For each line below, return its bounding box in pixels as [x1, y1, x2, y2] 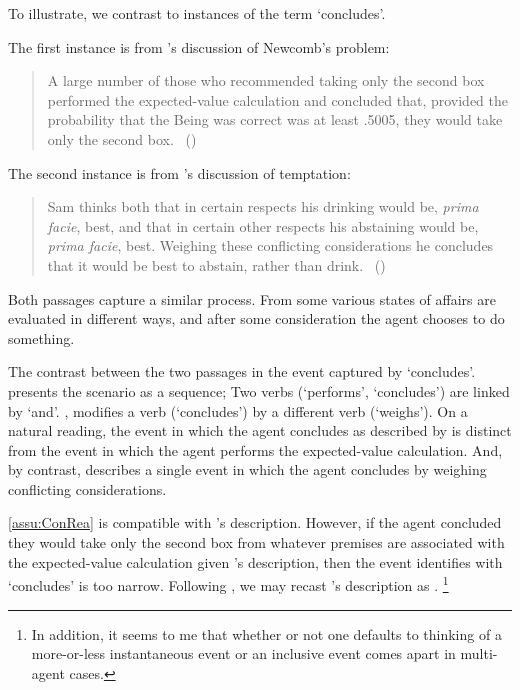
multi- [460, 643, 498, 664]
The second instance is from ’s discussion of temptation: [8, 162, 351, 183]
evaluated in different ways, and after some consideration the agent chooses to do [8, 308, 505, 329]
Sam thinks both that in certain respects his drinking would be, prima [47, 196, 479, 217]
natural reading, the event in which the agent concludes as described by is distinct [8, 420, 512, 441]
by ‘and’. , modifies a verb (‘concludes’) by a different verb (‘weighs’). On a [8, 400, 468, 421]
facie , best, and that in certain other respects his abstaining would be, [47, 215, 479, 236]
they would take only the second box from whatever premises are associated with [8, 532, 505, 553]
